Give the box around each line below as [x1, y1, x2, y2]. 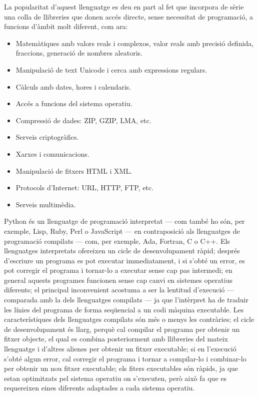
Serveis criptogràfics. [15, 132, 79, 142]
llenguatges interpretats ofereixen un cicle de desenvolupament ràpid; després [4, 245, 240, 256]
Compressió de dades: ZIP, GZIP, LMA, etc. [15, 115, 151, 125]
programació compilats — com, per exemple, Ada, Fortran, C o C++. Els [4, 235, 230, 246]
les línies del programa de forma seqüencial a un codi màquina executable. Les [4, 304, 244, 314]
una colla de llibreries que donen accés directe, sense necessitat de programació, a [4, 11, 253, 22]
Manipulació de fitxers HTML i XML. [15, 165, 132, 176]
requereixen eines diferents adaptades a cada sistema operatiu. [4, 382, 195, 393]
